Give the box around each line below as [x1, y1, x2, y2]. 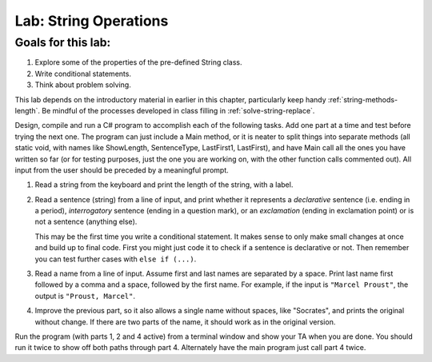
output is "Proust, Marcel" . [34, 291, 136, 300]
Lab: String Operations [14, 12, 169, 30]
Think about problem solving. [34, 80, 131, 90]
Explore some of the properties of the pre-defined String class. [34, 58, 243, 67]
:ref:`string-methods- [328, 94, 398, 104]
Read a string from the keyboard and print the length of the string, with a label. [34, 180, 294, 189]
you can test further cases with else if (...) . [34, 254, 197, 264]
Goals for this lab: [14, 35, 111, 50]
